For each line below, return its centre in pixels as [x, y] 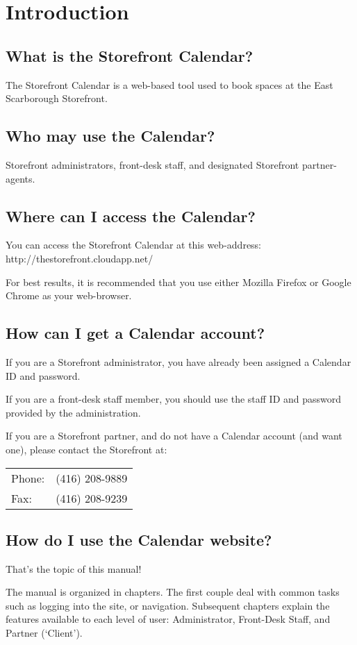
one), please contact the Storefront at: [86, 449]
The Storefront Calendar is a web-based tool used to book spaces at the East [169, 84]
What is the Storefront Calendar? [130, 55]
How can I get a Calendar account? [135, 333]
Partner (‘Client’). [44, 633]
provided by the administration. [73, 412]
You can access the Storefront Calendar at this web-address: [134, 245]
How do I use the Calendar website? [139, 539]
